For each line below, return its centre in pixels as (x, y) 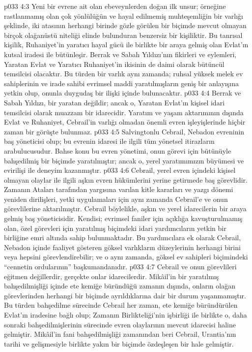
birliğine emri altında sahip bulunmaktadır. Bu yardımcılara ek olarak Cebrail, (123, 238)
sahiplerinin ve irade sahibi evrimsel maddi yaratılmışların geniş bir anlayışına (121, 83)
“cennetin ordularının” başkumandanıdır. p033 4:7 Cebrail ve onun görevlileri (120, 267)
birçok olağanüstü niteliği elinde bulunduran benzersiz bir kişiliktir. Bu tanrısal (123, 35)
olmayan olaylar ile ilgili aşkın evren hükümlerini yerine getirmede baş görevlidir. (126, 179)
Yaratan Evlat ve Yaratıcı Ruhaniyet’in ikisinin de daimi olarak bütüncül (114, 64)
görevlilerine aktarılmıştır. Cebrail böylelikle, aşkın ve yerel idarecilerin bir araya (125, 208)
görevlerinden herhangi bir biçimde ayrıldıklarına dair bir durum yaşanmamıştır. (125, 295)
